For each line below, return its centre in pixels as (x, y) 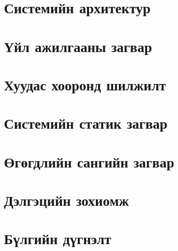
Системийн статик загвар (86, 123)
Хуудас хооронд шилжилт (85, 84)
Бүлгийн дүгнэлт (58, 238)
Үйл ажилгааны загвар (78, 46)
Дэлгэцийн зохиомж (67, 200)
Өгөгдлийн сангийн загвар (89, 161)
